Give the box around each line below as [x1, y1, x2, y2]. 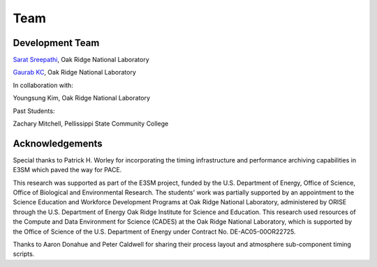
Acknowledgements [13, 137, 103, 149]
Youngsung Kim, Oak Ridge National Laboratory [13, 94, 150, 102]
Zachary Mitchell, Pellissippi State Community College [13, 119, 169, 128]
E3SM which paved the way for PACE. [13, 166, 122, 174]
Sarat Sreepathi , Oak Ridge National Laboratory [13, 56, 149, 64]
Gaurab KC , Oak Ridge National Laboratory [13, 68, 136, 77]
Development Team [13, 37, 100, 49]
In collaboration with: [13, 81, 73, 89]
